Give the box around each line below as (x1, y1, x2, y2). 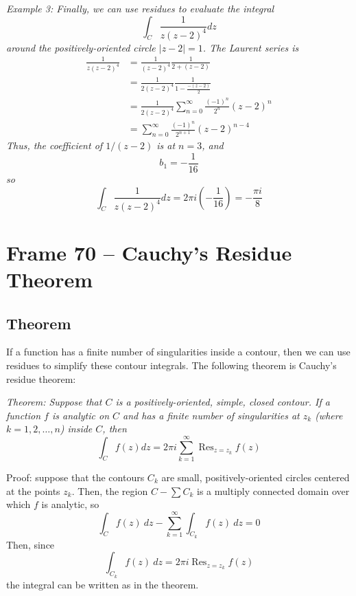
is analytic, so (41, 497, 99, 511)
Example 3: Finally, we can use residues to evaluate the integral (6, 1, 274, 15)
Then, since (6, 537, 55, 551)
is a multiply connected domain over (197, 483, 350, 498)
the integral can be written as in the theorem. (6, 577, 199, 591)
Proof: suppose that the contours (6, 470, 145, 484)
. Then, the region (71, 483, 148, 498)
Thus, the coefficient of (6, 138, 103, 153)
